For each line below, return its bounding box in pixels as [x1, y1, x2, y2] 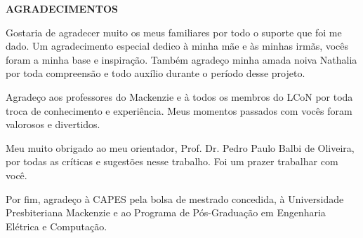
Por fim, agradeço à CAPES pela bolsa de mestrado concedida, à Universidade [6, 191, 344, 206]
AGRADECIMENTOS [6, 1, 119, 15]
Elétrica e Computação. [6, 218, 107, 233]
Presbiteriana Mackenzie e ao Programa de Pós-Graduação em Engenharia [6, 205, 326, 220]
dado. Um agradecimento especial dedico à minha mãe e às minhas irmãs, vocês [6, 38, 349, 53]
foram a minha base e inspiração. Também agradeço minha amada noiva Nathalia [6, 52, 357, 66]
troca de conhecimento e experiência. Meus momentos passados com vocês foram [6, 103, 352, 118]
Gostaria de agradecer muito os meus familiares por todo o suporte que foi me [6, 24, 342, 39]
